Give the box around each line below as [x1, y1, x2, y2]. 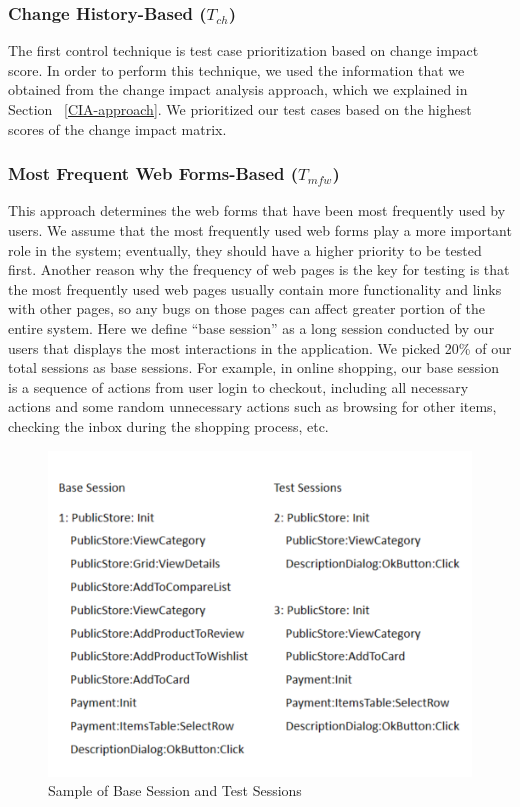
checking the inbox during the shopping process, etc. [8, 415, 329, 436]
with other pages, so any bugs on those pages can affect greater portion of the [8, 298, 485, 319]
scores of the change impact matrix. [8, 118, 227, 139]
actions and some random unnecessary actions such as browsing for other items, [8, 396, 497, 417]
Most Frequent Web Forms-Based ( [8, 161, 299, 186]
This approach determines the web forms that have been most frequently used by [8, 200, 506, 221]
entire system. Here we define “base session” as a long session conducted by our [8, 317, 495, 338]
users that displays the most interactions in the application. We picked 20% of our [8, 337, 512, 358]
